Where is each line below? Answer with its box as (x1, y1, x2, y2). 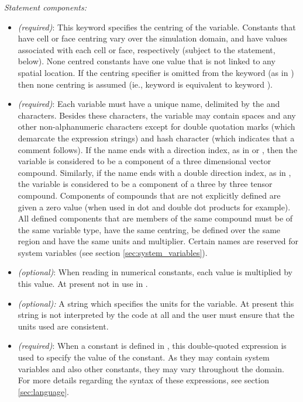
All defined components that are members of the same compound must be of (18, 212, 293, 224)
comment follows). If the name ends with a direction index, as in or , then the (18, 143, 297, 155)
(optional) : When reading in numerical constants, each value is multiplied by (18, 266, 292, 278)
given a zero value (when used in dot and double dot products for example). (18, 200, 291, 213)
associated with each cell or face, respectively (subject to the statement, (18, 43, 276, 56)
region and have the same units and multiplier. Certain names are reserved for (18, 235, 299, 247)
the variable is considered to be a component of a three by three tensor (18, 178, 273, 190)
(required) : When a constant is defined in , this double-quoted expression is (18, 339, 287, 352)
